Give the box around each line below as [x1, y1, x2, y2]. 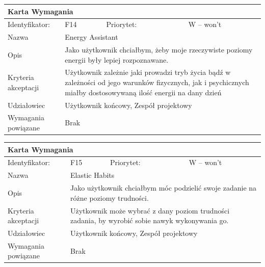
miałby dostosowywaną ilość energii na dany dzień [65, 87, 222, 97]
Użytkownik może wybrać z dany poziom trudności [70, 205, 230, 216]
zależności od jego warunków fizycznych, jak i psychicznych [65, 77, 249, 88]
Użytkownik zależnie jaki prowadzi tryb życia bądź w [65, 67, 231, 77]
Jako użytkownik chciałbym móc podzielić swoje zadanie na [70, 182, 257, 193]
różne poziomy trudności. [70, 192, 149, 203]
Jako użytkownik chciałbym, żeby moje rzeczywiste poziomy [65, 44, 253, 55]
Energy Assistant [65, 32, 118, 42]
